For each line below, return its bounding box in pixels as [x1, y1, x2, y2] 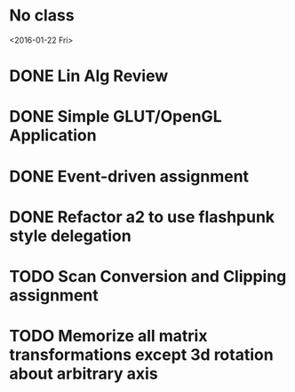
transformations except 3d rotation [9, 345, 274, 365]
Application [9, 125, 97, 146]
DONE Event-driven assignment [9, 166, 250, 187]
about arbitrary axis [9, 364, 158, 384]
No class [9, 5, 75, 26]
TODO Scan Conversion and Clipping [9, 266, 287, 286]
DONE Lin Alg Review [9, 66, 169, 86]
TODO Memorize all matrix [9, 326, 208, 347]
